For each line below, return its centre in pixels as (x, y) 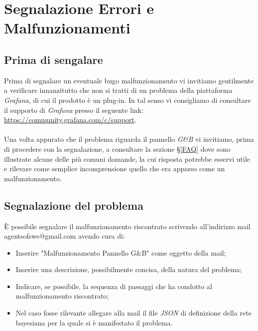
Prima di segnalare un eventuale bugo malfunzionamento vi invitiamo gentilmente (129, 80)
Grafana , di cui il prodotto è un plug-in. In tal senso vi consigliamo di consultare (128, 100)
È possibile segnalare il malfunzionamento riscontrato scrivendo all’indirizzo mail (127, 226)
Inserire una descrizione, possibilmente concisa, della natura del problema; (129, 269)
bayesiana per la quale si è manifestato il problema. (94, 322)
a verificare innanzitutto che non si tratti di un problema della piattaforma (118, 90)
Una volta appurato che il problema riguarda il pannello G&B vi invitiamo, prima (129, 139)
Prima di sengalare (54, 59)
